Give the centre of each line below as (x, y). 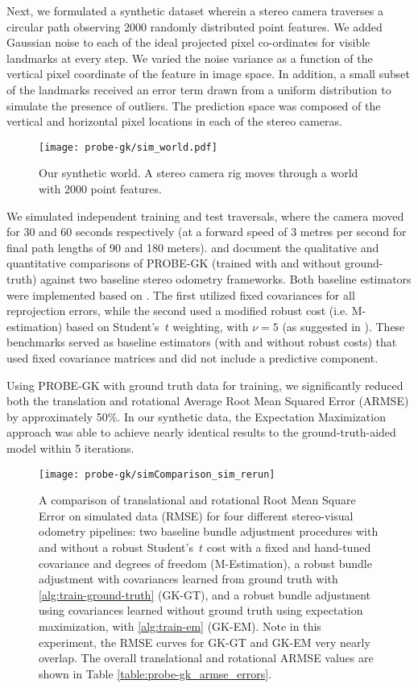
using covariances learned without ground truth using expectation (201, 610)
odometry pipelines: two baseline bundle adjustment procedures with (209, 531)
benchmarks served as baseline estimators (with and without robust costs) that (202, 342)
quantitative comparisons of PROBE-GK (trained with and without (174, 263)
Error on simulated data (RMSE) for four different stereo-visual (196, 515)
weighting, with (211, 326)
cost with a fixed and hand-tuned (289, 547)
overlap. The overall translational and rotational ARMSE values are (206, 658)
